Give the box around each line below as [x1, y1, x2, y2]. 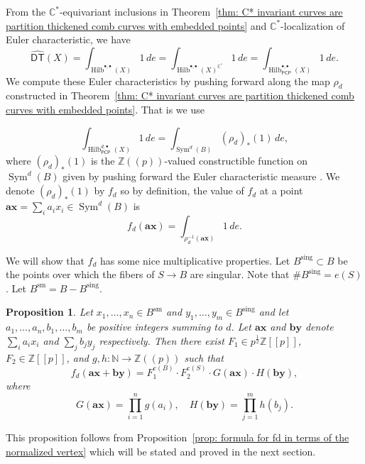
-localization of [280, 18, 345, 33]
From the [6, 4, 46, 18]
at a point [259, 183, 303, 198]
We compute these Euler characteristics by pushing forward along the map [6, 73, 330, 88]
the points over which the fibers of [6, 267, 155, 282]
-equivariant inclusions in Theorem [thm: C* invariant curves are [59, 4, 343, 18]
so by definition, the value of [120, 183, 244, 198]
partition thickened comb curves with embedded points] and [6, 18, 267, 33]
